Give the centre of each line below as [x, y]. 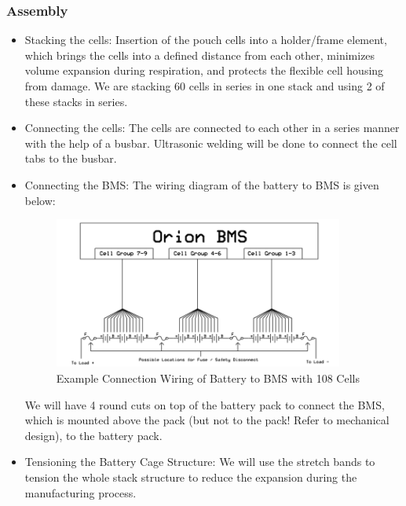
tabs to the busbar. [71, 158]
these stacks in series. [76, 101]
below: [40, 200]
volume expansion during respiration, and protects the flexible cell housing [204, 70]
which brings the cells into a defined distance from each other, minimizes [200, 55]
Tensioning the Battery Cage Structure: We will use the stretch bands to [200, 462]
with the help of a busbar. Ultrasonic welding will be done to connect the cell [211, 143]
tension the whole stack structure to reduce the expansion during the [191, 477]
